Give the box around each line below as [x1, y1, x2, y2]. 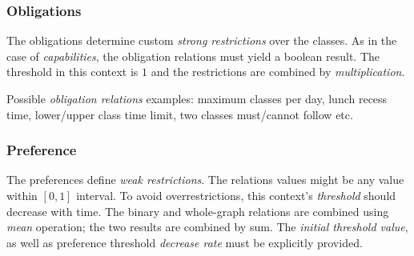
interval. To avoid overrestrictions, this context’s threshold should [76, 187, 396, 203]
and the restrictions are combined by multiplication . [151, 63, 405, 80]
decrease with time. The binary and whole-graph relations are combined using [6, 202, 389, 219]
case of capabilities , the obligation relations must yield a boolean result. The [6, 47, 380, 64]
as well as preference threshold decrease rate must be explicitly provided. [6, 234, 363, 250]
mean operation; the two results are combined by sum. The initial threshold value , [6, 218, 408, 235]
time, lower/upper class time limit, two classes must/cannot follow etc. [6, 106, 353, 122]
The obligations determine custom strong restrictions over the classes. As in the [6, 32, 397, 49]
